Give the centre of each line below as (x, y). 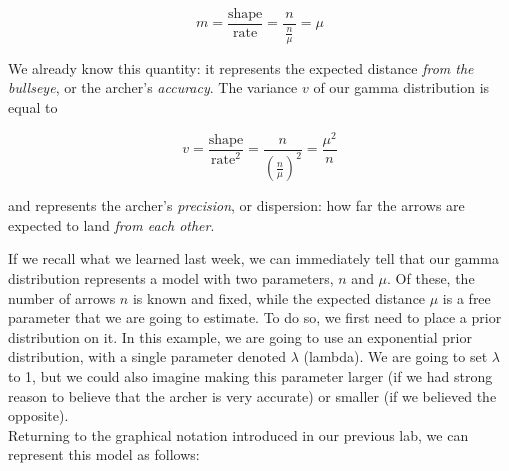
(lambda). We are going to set (395, 356)
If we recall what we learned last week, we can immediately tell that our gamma (253, 258)
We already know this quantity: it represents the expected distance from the (241, 67)
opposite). (38, 415)
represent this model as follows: (104, 454)
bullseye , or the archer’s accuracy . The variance (153, 87)
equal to (33, 107)
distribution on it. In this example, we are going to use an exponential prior (240, 336)
